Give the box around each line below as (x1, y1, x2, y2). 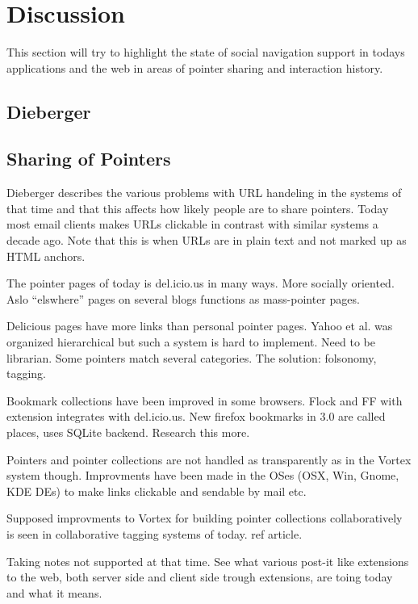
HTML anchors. (6, 247, 86, 264)
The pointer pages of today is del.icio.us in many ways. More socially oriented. (6, 275, 395, 292)
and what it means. (6, 584, 102, 601)
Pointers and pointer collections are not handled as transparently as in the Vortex (6, 451, 412, 468)
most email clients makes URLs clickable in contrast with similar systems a (6, 216, 378, 233)
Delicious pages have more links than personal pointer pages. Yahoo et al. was (6, 317, 393, 334)
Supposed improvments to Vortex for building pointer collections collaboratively (6, 510, 403, 526)
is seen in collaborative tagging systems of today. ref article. (6, 525, 303, 542)
